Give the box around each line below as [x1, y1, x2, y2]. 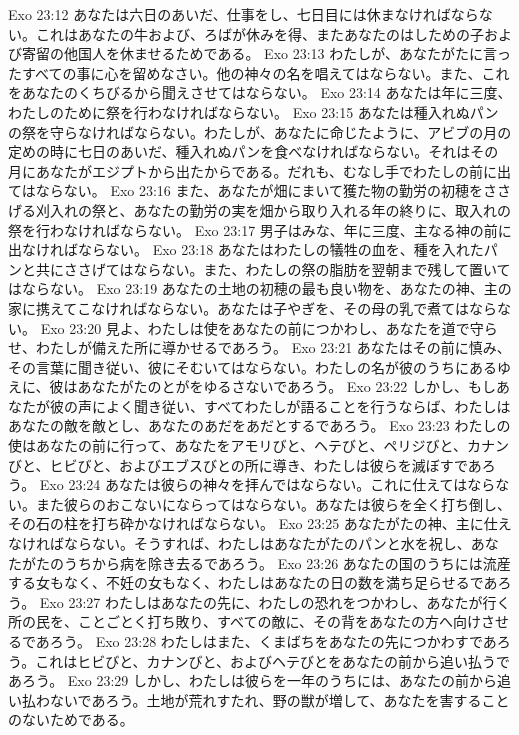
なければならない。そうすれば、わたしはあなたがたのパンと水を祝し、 [8, 533, 471, 554]
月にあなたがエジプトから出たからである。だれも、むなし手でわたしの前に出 [8, 160, 512, 181]
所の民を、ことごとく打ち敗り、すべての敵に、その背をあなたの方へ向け [8, 611, 482, 632]
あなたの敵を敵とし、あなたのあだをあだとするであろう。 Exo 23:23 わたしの [8, 415, 511, 436]
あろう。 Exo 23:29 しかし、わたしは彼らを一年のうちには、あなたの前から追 [8, 670, 511, 691]
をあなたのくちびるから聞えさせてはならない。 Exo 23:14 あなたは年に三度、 [8, 82, 512, 103]
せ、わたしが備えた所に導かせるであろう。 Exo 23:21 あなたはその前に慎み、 [8, 337, 511, 358]
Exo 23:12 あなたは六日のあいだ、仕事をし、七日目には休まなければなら [8, 4, 479, 24]
